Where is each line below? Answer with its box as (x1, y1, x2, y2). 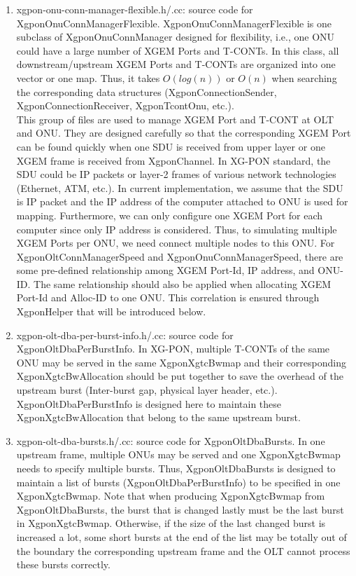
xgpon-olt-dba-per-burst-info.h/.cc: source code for (16, 327, 234, 342)
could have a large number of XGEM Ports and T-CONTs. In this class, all (16, 43, 339, 57)
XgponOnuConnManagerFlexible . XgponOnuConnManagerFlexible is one (16, 15, 332, 30)
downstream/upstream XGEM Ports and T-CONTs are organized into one (16, 57, 336, 71)
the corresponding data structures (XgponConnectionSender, (16, 84, 277, 99)
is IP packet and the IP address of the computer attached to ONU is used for (16, 194, 348, 209)
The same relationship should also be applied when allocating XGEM (34, 276, 332, 291)
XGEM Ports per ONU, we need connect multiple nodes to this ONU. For (16, 235, 335, 250)
